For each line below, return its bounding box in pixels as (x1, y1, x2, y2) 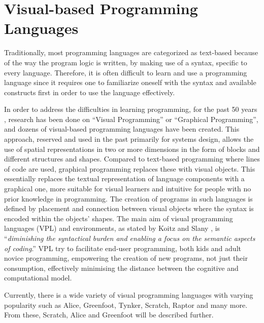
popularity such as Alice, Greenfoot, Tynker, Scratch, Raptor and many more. (4, 299, 248, 310)
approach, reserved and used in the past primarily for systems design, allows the (4, 134, 254, 144)
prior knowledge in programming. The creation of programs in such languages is (4, 193, 253, 204)
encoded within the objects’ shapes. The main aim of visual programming (4, 213, 233, 223)
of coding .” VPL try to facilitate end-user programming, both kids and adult (4, 243, 241, 253)
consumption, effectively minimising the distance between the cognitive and (4, 262, 239, 273)
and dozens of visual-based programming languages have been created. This (4, 124, 240, 134)
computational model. (4, 272, 72, 283)
